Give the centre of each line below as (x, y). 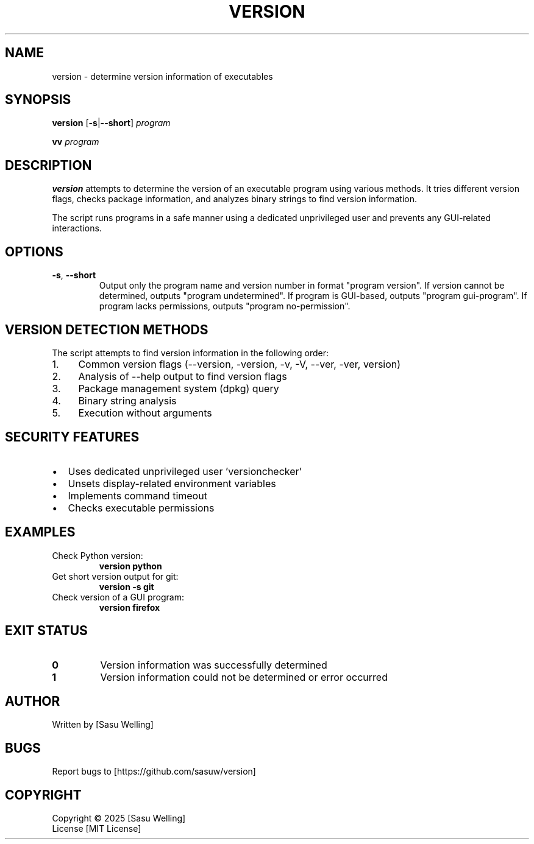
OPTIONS (34, 251)
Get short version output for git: (115, 576)
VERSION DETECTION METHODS (107, 329)
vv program (76, 142)
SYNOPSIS (38, 100)
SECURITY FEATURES (72, 437)
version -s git (126, 586)
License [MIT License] (97, 829)
